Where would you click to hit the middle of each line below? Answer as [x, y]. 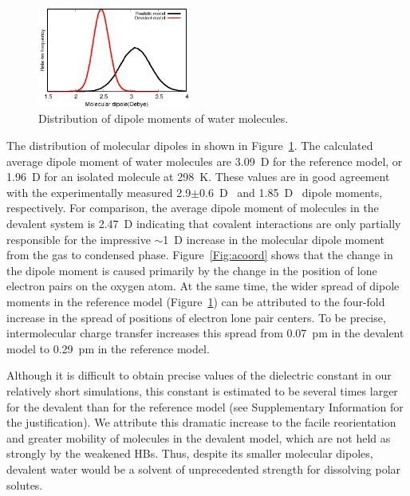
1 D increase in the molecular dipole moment [274, 239]
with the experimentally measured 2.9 [99, 192]
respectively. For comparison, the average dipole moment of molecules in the [193, 208]
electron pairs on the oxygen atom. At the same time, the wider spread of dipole [203, 286]
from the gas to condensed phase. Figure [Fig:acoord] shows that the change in [200, 255]
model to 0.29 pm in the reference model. [108, 348]
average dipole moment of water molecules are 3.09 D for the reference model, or [205, 161]
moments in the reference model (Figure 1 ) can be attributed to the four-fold [196, 301]
